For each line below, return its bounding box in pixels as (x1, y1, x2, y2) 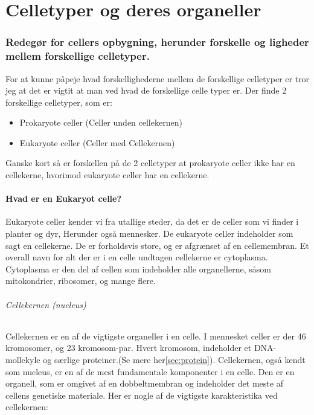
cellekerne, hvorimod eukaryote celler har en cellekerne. (5, 169, 210, 181)
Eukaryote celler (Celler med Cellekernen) (19, 136, 175, 149)
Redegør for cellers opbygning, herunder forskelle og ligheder (5, 34, 309, 50)
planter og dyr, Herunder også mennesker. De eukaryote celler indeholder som (5, 227, 293, 240)
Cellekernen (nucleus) (5, 298, 86, 310)
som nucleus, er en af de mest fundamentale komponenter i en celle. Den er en (5, 365, 295, 378)
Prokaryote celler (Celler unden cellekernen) (19, 116, 182, 129)
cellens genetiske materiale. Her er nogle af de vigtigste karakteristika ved (5, 388, 278, 401)
